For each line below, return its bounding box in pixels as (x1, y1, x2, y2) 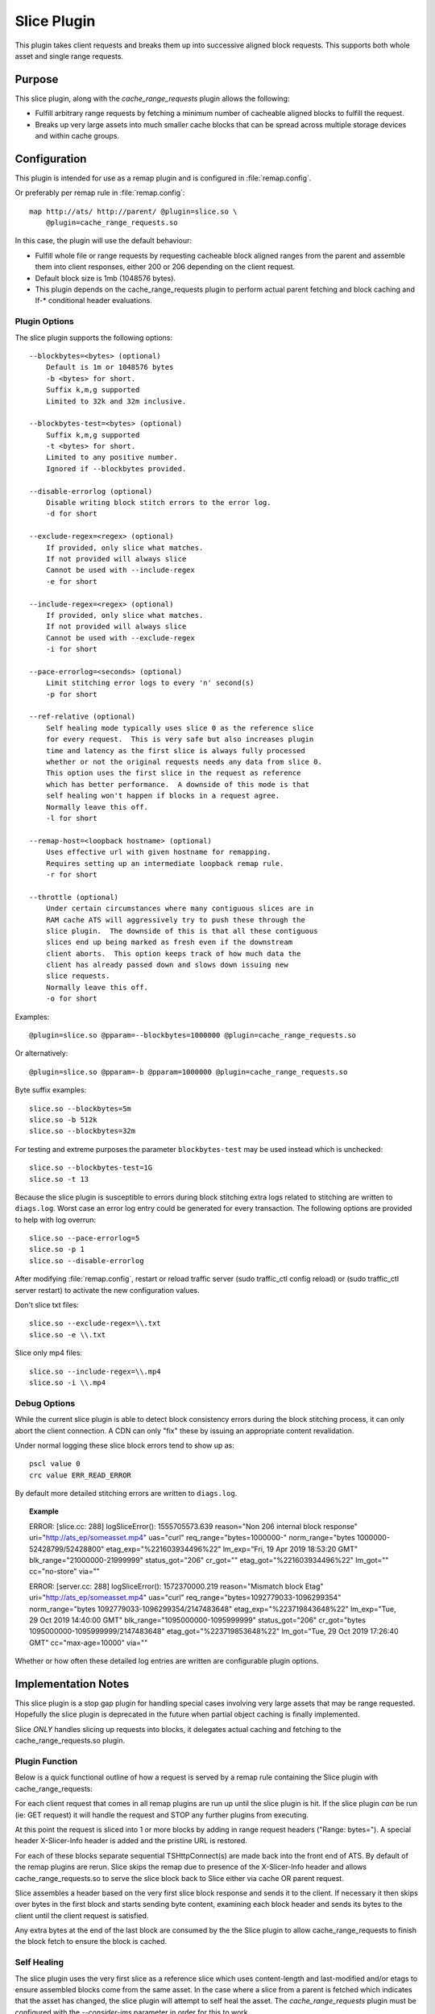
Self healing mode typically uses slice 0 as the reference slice (45, 723, 314, 732)
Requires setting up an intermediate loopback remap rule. (45, 859, 284, 868)
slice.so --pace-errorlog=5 (29, 1233, 140, 1243)
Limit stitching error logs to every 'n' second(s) (45, 678, 255, 688)
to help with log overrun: (14, 1215, 97, 1225)
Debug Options (14, 1398, 76, 1409)
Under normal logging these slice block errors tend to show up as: (14, 1440, 235, 1450)
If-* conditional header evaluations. (35, 296, 152, 305)
